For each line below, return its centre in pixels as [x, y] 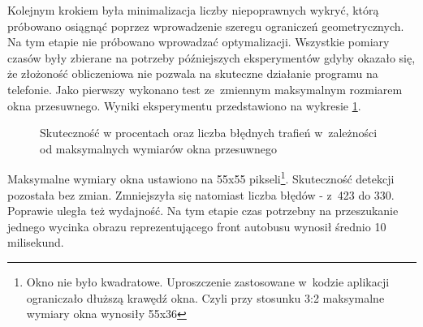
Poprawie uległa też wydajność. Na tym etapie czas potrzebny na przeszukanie [203, 211]
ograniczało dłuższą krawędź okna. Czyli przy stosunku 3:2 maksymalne [205, 297]
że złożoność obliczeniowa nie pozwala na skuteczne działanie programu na [193, 73]
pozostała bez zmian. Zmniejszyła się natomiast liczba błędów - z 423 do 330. [201, 194]
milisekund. [36, 242]
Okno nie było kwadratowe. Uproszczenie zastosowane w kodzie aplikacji [208, 281]
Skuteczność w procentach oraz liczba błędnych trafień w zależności [209, 133]
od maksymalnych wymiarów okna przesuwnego [158, 148]
